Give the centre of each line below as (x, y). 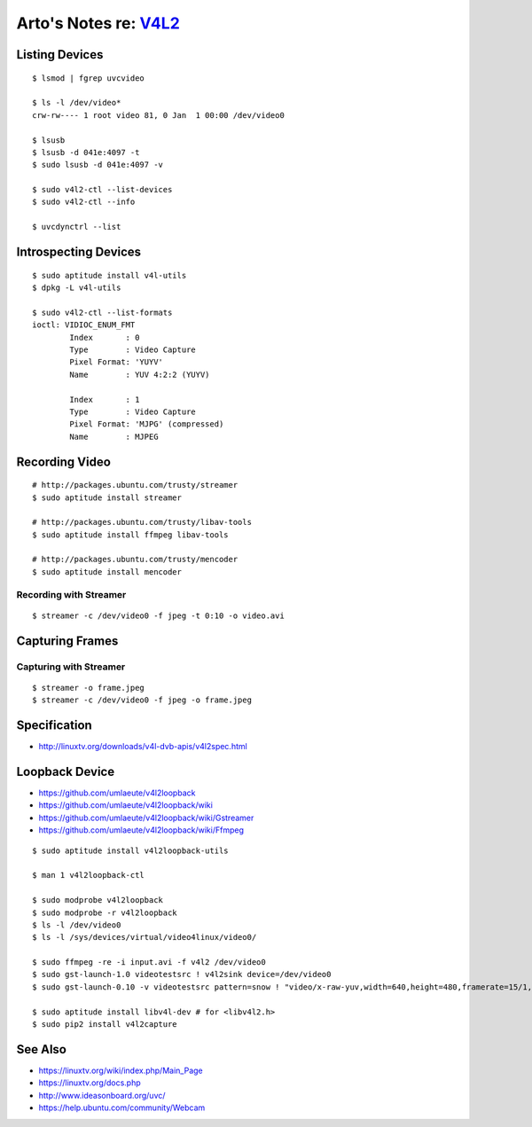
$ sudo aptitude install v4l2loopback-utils (131, 850)
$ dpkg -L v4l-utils (77, 288)
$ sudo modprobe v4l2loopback (98, 900)
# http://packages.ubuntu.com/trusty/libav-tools (142, 522)
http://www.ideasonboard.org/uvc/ (102, 1095)
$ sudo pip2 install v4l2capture (105, 1025)
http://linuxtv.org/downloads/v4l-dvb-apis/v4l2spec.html (143, 747)
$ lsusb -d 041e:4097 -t (86, 152)
